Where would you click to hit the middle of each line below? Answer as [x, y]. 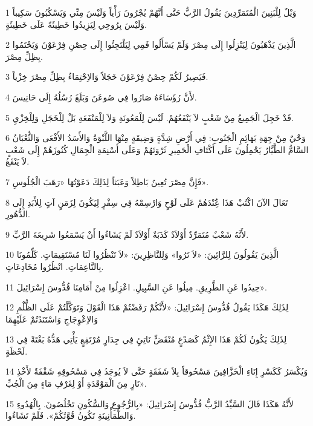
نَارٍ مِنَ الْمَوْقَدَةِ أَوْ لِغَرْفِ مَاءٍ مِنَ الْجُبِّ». [76, 383]
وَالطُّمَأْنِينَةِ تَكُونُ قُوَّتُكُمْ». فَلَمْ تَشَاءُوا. [71, 415]
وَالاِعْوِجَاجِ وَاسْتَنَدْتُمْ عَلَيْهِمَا [52, 319]
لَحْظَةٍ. [17, 351]
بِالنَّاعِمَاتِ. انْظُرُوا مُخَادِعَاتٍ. [55, 266]
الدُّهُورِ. [18, 214]
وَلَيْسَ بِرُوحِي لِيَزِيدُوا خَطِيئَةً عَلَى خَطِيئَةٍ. [76, 24]
